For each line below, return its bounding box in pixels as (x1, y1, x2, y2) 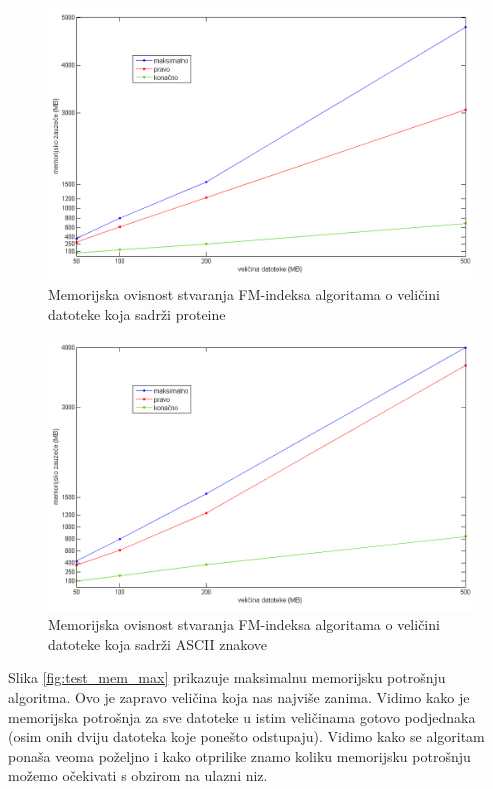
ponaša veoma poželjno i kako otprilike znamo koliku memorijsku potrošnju (8, 745, 471, 766)
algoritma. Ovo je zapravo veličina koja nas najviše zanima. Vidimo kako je (8, 687, 470, 708)
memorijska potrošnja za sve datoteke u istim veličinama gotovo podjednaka (8, 706, 476, 727)
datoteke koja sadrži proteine (48, 303, 226, 324)
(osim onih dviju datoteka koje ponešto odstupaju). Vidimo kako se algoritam (8, 726, 485, 747)
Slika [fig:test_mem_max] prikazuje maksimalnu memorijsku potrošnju (8, 667, 446, 688)
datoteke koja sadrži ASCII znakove (48, 633, 268, 654)
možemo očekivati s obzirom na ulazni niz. (8, 765, 268, 786)
